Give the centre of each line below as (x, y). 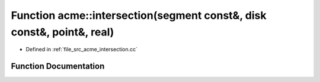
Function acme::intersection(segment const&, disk (139, 15)
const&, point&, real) (63, 32)
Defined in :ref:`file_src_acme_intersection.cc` (82, 50)
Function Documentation (58, 66)
